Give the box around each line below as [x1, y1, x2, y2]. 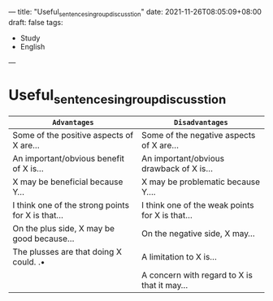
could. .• [12, 256, 45, 268]
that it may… [141, 280, 188, 291]
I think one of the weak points [141, 200, 254, 211]
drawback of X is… [141, 163, 214, 174]
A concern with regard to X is [141, 269, 253, 281]
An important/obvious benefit [12, 153, 124, 165]
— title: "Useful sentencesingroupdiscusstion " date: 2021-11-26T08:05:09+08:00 [8, 7, 262, 19]
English [19, 41, 45, 51]
